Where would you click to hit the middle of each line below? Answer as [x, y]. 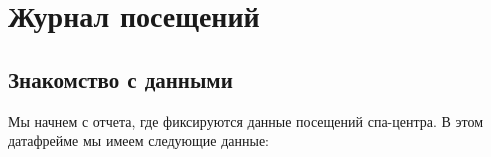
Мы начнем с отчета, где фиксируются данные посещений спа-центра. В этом [246, 120]
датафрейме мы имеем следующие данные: [139, 140]
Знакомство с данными [120, 78]
